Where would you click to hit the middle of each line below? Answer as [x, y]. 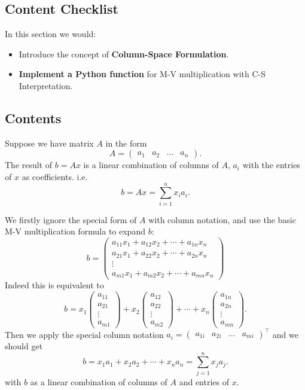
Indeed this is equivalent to [54, 285]
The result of [29, 165]
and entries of [204, 381]
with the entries [271, 165]
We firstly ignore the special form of [71, 219]
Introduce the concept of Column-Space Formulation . [124, 54]
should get [24, 346]
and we [285, 334]
